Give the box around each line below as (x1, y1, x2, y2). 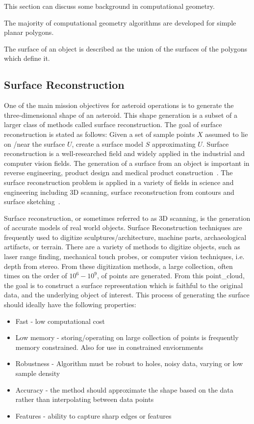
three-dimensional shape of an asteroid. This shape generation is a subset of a (4, 109, 237, 120)
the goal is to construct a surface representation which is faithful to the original (4, 280, 243, 290)
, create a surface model (72, 138, 144, 149)
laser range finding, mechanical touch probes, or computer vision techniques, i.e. (4, 251, 245, 262)
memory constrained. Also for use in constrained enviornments (15, 342, 203, 352)
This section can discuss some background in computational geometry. (4, 1, 215, 11)
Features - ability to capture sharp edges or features (15, 410, 172, 421)
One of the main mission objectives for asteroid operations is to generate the (4, 100, 234, 110)
